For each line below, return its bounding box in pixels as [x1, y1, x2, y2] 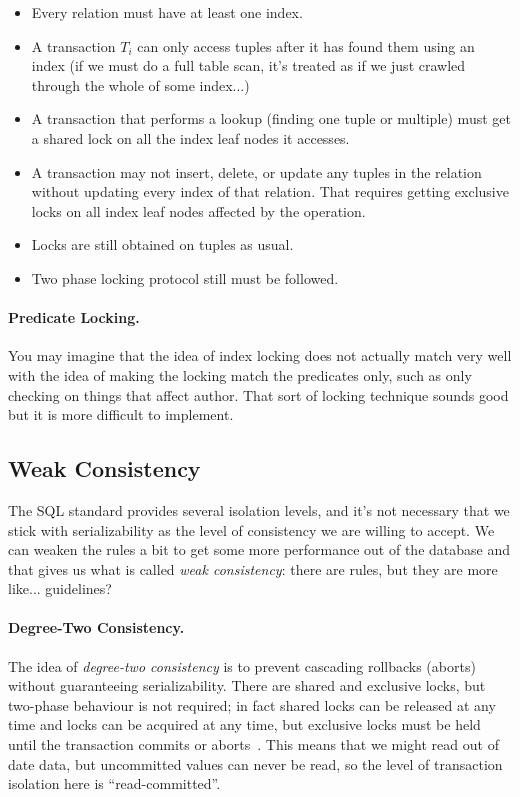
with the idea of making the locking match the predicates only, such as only [8, 364, 472, 385]
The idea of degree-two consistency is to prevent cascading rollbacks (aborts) [8, 655, 476, 676]
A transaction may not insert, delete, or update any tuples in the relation [31, 161, 482, 182]
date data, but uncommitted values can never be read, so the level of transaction [8, 753, 503, 774]
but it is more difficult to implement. [8, 404, 234, 425]
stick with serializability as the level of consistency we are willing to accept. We [8, 519, 495, 540]
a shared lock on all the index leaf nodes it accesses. [31, 127, 350, 148]
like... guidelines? [8, 578, 112, 599]
